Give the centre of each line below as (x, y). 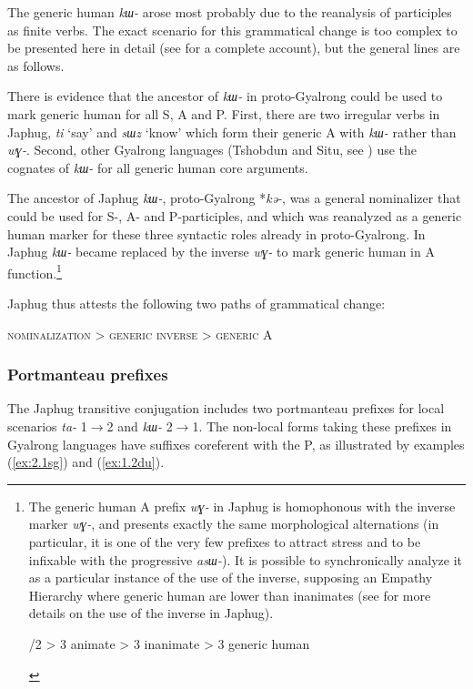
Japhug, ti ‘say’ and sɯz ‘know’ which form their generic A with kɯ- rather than (232, 132)
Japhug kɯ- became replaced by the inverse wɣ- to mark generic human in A (221, 252)
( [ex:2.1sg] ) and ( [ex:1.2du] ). (86, 462)
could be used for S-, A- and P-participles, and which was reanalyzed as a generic (235, 215)
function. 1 (35, 271)
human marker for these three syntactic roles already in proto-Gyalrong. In (216, 233)
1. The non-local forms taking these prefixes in (322, 426)
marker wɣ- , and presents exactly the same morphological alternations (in (234, 524)
